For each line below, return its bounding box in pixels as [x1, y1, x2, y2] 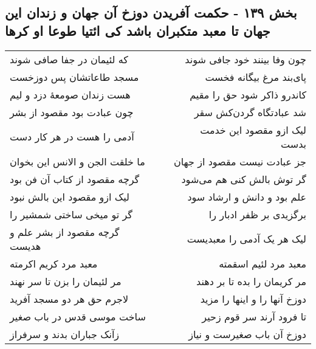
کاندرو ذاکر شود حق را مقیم [190, 87, 306, 102]
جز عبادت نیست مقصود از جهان [173, 154, 306, 168]
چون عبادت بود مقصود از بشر [10, 105, 134, 119]
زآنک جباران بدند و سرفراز [10, 327, 120, 341]
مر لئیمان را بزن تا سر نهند [10, 274, 122, 288]
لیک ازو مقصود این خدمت [200, 122, 306, 137]
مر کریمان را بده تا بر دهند [196, 274, 306, 288]
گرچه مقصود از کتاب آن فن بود [10, 171, 140, 186]
